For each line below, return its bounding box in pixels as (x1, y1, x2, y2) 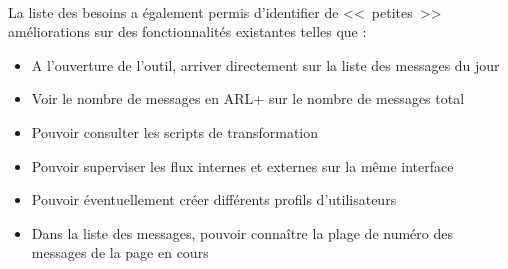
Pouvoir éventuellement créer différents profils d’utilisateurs (31, 189, 397, 210)
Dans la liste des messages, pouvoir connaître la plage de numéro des (31, 222, 453, 243)
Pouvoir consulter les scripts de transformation (31, 121, 319, 142)
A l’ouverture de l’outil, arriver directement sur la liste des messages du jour (31, 54, 500, 75)
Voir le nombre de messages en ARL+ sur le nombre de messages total (31, 88, 465, 109)
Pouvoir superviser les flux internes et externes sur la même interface (31, 155, 454, 176)
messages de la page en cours (31, 242, 209, 263)
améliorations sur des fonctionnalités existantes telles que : (8, 21, 367, 42)
